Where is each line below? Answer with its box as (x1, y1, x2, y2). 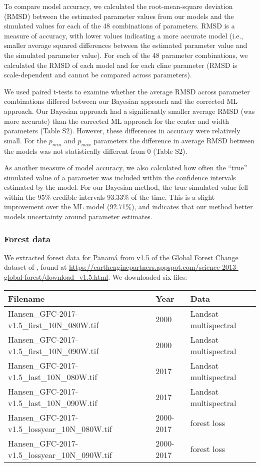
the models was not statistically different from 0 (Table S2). (4, 145, 187, 156)
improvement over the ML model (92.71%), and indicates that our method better (4, 201, 253, 212)
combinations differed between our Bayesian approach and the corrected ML (4, 96, 237, 106)
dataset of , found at (4, 262, 67, 272)
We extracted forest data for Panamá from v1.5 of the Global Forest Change (4, 252, 238, 262)
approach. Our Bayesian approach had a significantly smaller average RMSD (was (4, 105, 255, 116)
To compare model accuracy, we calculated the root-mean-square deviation (4, 1, 233, 11)
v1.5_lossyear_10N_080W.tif (8, 423, 112, 435)
